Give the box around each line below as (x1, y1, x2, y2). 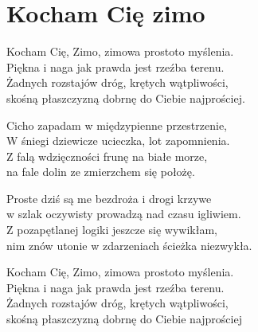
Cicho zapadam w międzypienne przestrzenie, (6, 116, 228, 133)
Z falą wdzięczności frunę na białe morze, (6, 147, 208, 164)
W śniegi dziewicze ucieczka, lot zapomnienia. (6, 132, 230, 149)
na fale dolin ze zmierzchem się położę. (6, 163, 195, 180)
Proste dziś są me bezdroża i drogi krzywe (6, 189, 212, 206)
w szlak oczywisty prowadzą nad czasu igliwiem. (6, 205, 241, 222)
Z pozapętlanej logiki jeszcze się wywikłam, (6, 221, 217, 238)
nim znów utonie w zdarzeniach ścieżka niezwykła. (6, 236, 252, 253)
